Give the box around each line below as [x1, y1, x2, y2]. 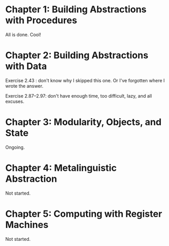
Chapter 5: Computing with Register [5, 208, 162, 219]
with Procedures [5, 14, 78, 26]
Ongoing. [5, 144, 25, 150]
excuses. [5, 98, 25, 104]
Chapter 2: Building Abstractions [5, 50, 148, 61]
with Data [5, 61, 47, 72]
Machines [5, 219, 49, 231]
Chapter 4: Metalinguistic [5, 162, 117, 174]
